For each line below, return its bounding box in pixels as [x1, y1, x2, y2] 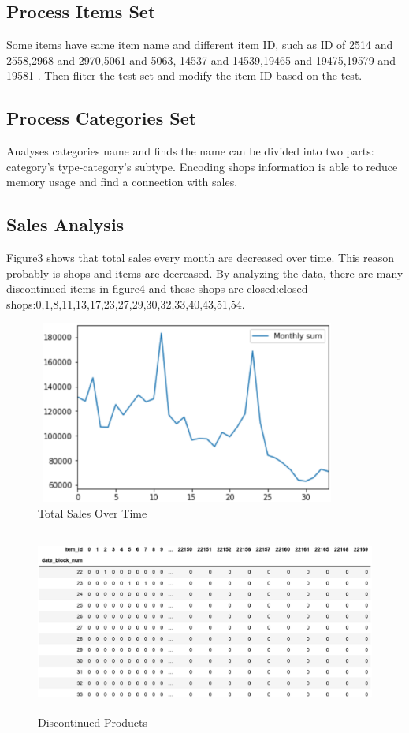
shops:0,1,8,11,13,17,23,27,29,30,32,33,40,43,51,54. [6, 295, 245, 312]
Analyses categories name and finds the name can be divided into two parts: [6, 143, 374, 159]
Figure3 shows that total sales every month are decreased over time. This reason [6, 249, 395, 266]
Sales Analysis [6, 212, 125, 237]
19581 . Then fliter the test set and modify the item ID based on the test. [6, 67, 363, 84]
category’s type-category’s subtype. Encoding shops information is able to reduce [6, 158, 398, 174]
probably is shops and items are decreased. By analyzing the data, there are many [6, 264, 403, 281]
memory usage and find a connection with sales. [6, 174, 238, 190]
